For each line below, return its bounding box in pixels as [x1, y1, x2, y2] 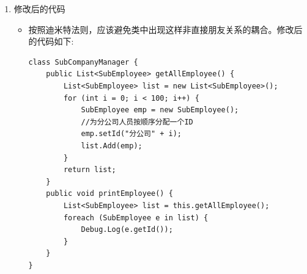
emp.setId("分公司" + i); [81, 129, 182, 139]
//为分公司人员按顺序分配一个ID [81, 117, 193, 126]
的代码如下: [28, 35, 74, 48]
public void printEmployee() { [46, 189, 173, 198]
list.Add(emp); [81, 141, 142, 150]
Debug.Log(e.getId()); [81, 225, 173, 234]
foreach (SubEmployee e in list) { [63, 213, 209, 222]
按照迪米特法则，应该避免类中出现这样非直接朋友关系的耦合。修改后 [28, 23, 303, 35]
